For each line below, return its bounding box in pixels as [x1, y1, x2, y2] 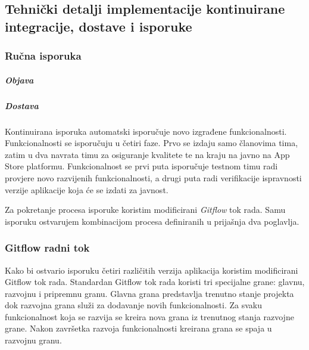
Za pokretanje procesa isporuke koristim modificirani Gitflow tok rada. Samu [5, 203, 286, 216]
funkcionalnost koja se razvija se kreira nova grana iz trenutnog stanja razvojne [5, 310, 294, 323]
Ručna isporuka [5, 48, 82, 63]
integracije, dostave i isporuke [5, 17, 192, 35]
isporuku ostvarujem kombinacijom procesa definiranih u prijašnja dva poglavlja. [5, 215, 299, 227]
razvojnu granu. [5, 334, 62, 346]
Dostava [5, 99, 39, 111]
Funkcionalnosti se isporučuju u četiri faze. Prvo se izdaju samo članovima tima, [5, 137, 298, 149]
